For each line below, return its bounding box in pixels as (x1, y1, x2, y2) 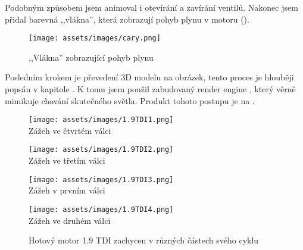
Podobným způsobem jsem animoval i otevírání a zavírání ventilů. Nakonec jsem (5, 1, 298, 13)
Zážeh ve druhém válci (29, 214, 111, 226)
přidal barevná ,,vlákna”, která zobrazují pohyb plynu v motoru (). (5, 12, 249, 25)
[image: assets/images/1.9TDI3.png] (29, 175, 174, 184)
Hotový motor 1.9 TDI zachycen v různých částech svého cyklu (29, 234, 259, 246)
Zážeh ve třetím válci (29, 154, 105, 167)
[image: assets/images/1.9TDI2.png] (29, 145, 174, 154)
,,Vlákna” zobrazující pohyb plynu (29, 51, 154, 63)
